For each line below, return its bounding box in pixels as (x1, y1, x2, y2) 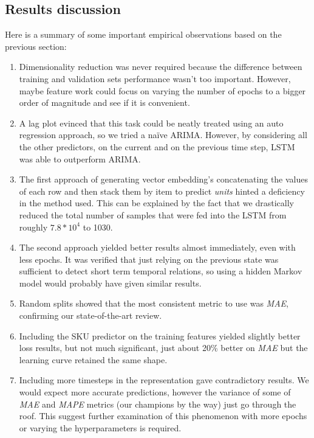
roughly (19, 220, 48, 233)
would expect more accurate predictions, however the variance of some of (19, 386, 291, 398)
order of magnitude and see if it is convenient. (19, 96, 190, 109)
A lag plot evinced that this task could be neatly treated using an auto (19, 116, 284, 129)
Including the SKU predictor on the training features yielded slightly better (19, 329, 301, 342)
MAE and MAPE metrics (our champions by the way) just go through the (19, 397, 296, 410)
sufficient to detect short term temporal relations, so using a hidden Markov (19, 265, 302, 277)
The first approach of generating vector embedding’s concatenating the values (19, 173, 309, 186)
